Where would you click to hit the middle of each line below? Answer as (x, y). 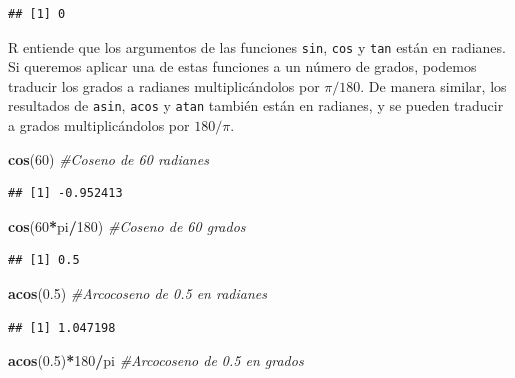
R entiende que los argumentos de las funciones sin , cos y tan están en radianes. (257, 46)
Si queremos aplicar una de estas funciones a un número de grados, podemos (242, 66)
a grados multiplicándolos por (99, 125)
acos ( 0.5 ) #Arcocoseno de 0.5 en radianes (137, 293)
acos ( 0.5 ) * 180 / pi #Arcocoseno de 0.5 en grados (156, 360)
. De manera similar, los (433, 85)
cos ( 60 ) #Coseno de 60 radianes (108, 158)
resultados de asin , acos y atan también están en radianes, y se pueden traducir (256, 105)
